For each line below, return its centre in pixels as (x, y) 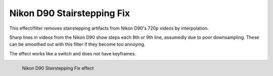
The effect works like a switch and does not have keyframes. (73, 53)
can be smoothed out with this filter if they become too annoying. (77, 44)
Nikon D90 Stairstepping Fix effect (58, 68)
